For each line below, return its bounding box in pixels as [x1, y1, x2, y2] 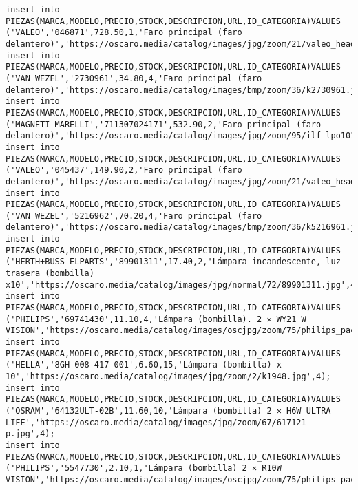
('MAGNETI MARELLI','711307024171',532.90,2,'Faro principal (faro [6, 119, 322, 129]
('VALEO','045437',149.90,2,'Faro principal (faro [6, 165, 242, 175]
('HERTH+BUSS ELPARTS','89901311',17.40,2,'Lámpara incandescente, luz [6, 257, 341, 267]
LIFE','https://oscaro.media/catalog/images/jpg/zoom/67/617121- [6, 417, 311, 427]
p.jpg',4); [6, 429, 55, 439]
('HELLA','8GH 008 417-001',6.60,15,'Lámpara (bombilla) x [6, 360, 282, 370]
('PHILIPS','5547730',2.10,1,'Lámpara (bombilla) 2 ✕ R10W [6, 463, 282, 473]
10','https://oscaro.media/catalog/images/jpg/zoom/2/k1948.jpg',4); [6, 372, 331, 381]
